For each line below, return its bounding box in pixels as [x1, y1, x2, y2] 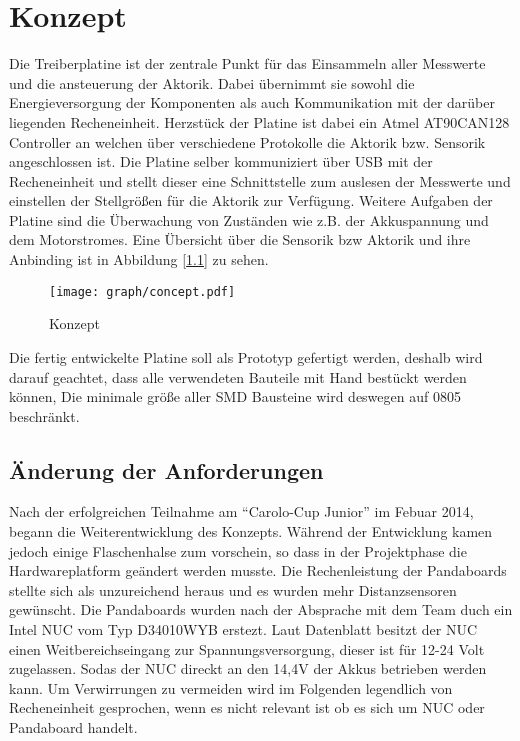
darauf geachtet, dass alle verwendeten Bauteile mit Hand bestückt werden [9, 366, 467, 387]
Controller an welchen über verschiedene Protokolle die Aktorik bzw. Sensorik [9, 131, 486, 152]
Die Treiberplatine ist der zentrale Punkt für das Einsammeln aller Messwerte [9, 53, 486, 74]
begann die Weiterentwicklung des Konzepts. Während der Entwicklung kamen [9, 521, 493, 542]
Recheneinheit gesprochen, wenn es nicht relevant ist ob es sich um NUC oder [9, 697, 485, 718]
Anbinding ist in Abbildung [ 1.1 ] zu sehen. [9, 249, 269, 270]
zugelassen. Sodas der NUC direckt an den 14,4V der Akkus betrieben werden [9, 658, 487, 679]
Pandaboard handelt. [9, 717, 138, 738]
